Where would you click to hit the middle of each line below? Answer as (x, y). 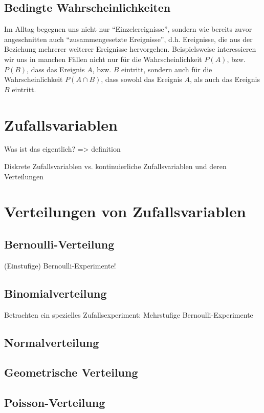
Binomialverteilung (56, 293)
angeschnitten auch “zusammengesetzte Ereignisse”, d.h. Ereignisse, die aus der (128, 39)
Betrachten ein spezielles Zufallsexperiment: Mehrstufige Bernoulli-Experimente (129, 314)
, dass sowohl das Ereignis (141, 79)
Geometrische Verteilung (71, 372)
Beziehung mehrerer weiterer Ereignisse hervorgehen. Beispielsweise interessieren (130, 49)
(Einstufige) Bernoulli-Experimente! (60, 265)
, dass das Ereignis (56, 69)
